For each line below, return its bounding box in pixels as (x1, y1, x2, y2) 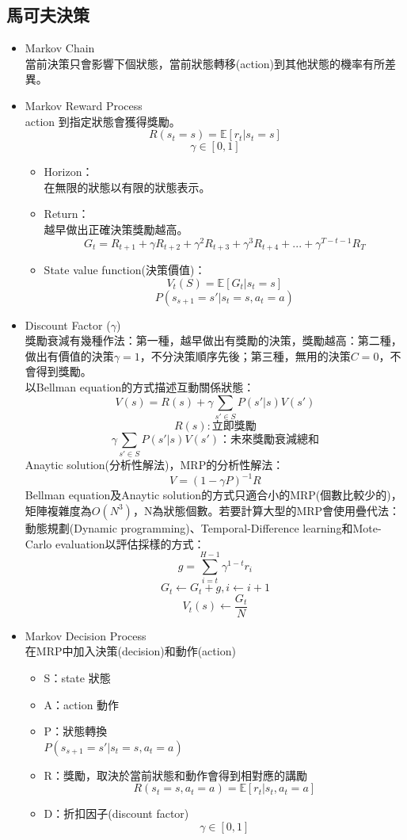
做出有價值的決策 (25, 347, 114, 364)
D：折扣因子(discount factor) (44, 805, 189, 822)
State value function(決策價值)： (44, 262, 206, 278)
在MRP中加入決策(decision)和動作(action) (25, 643, 236, 659)
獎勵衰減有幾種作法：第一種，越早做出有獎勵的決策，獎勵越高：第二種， (25, 332, 402, 349)
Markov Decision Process (25, 627, 146, 643)
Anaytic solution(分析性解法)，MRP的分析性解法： (25, 456, 284, 473)
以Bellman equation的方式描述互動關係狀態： (25, 379, 255, 395)
